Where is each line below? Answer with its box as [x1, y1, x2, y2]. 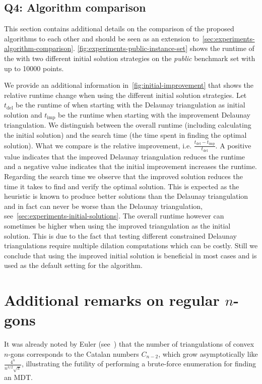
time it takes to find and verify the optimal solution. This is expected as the [4, 181, 239, 191]
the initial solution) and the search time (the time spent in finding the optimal [4, 130, 247, 140]
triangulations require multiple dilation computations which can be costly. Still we [4, 240, 258, 251]
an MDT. [4, 371, 33, 382]
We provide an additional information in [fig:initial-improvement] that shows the [4, 80, 254, 90]
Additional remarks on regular [4, 290, 220, 310]
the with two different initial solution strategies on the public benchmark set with [4, 52, 255, 63]
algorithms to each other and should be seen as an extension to [4, 33, 199, 43]
